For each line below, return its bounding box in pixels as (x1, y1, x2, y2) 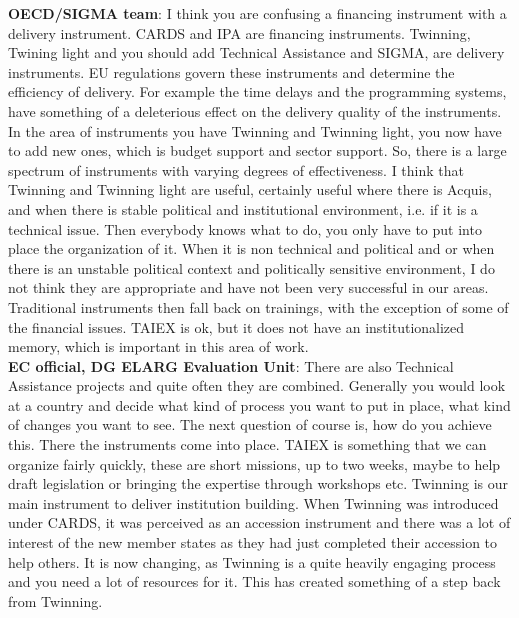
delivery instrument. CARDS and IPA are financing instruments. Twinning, (8, 22, 471, 43)
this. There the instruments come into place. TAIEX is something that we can (8, 434, 487, 455)
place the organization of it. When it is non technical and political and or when (8, 238, 495, 259)
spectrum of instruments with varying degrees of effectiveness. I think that (8, 159, 464, 180)
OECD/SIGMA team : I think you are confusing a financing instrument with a (8, 3, 507, 23)
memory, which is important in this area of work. (8, 336, 309, 357)
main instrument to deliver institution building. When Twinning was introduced (8, 492, 499, 513)
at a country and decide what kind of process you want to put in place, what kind (8, 394, 511, 415)
